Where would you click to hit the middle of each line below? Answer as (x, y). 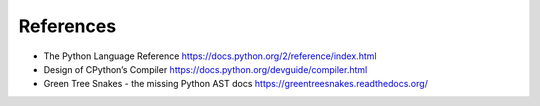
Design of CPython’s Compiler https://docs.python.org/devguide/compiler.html (205, 69)
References (67, 26)
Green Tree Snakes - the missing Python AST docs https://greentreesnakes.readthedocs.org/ (236, 84)
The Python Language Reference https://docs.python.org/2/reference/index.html (210, 56)
